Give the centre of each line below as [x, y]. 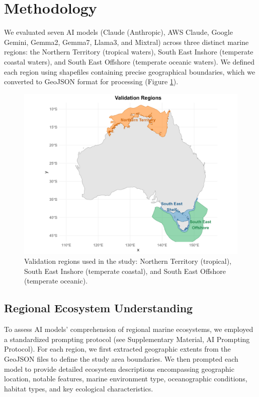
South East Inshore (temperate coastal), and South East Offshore [125, 271]
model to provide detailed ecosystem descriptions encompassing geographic [119, 368]
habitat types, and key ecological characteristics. [79, 388]
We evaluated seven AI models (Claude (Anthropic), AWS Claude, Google [118, 32]
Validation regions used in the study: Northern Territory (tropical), [128, 261]
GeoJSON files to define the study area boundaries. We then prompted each [121, 359]
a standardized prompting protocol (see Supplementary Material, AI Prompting [127, 339]
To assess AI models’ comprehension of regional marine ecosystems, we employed [129, 329]
